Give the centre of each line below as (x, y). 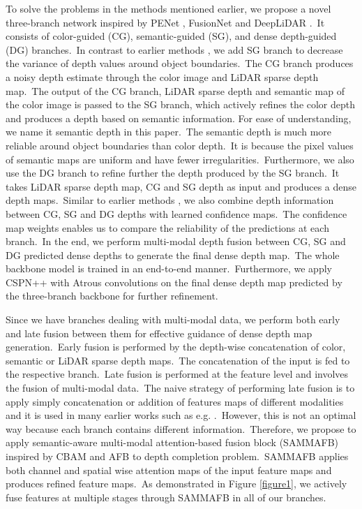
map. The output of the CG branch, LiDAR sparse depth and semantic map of (175, 90)
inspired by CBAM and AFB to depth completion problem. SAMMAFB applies (177, 456)
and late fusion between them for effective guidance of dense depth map (159, 333)
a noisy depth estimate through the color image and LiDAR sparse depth (162, 76)
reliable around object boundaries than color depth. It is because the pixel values (180, 145)
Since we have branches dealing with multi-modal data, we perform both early (173, 319)
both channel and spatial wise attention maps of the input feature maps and (169, 470)
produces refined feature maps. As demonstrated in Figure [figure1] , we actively (176, 484)
